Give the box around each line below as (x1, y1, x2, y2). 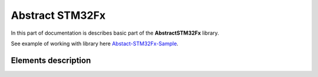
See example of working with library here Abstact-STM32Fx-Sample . (11, 40, 179, 47)
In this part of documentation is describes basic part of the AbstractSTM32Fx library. (11, 29, 219, 36)
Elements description (11, 55, 91, 65)
